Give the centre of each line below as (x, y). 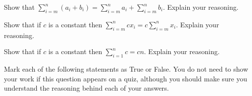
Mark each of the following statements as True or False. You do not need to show (126, 68)
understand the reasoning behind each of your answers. (87, 88)
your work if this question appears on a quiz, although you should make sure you (126, 78)
